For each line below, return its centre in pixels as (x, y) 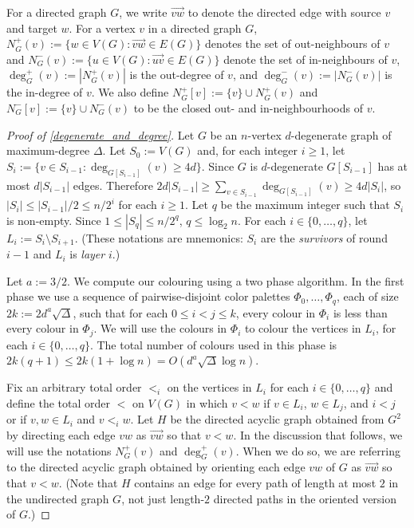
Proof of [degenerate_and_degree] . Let (101, 134)
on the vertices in (209, 387)
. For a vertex (102, 28)
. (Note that (88, 483)
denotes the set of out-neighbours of (292, 43)
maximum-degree (48, 150)
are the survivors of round (324, 237)
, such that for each (120, 312)
